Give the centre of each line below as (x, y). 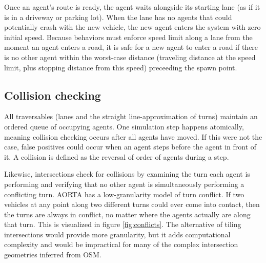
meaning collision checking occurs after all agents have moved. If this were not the (133, 136)
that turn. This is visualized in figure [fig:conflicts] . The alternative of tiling (123, 224)
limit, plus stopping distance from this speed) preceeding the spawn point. (121, 67)
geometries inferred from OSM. (53, 255)
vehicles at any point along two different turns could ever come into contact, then (132, 204)
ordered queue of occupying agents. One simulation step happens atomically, (124, 126)
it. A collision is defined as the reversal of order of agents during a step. (117, 156)
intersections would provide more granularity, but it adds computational (117, 234)
